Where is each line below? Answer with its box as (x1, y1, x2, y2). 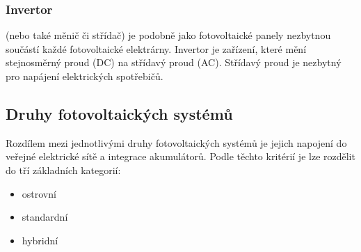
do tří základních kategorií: (6, 162, 121, 177)
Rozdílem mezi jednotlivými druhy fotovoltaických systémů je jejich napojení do (6, 135, 347, 150)
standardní (22, 210, 68, 224)
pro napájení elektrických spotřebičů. (6, 69, 163, 83)
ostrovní (22, 186, 56, 200)
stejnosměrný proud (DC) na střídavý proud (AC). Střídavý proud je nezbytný (6, 55, 342, 70)
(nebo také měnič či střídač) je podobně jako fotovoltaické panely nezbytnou (6, 28, 331, 42)
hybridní (22, 233, 58, 247)
